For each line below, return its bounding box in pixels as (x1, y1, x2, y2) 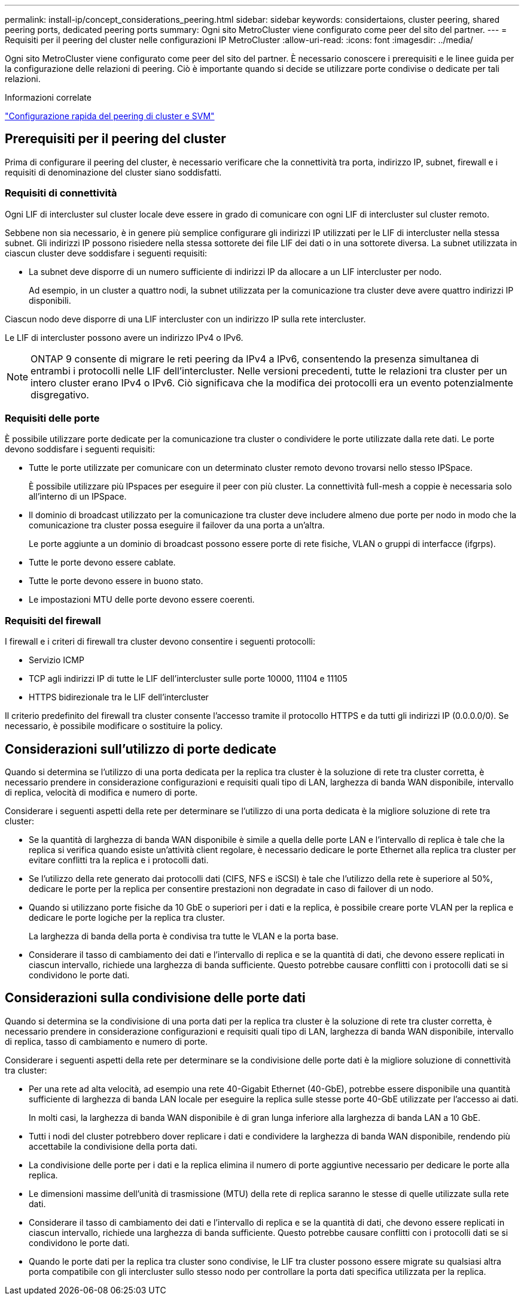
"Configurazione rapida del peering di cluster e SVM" (5, 111, 215, 121)
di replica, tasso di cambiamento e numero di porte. (5, 1036, 208, 1047)
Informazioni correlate (5, 92, 92, 102)
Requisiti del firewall (5, 614, 101, 627)
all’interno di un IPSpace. (29, 491, 127, 502)
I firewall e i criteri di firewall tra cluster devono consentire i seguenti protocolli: (5, 636, 315, 647)
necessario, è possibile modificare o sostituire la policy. (5, 721, 223, 731)
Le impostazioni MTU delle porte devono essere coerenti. (29, 594, 255, 605)
